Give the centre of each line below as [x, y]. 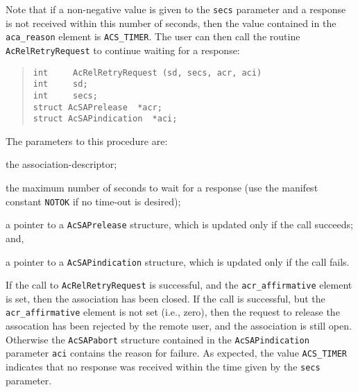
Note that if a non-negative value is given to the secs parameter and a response [176, 9]
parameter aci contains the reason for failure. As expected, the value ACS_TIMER [176, 353]
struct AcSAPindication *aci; [105, 119]
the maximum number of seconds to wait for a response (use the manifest [162, 188]
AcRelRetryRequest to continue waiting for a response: [123, 50]
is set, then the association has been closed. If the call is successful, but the [165, 298]
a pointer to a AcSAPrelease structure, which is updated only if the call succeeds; [179, 224]
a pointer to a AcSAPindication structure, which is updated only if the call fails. [178, 261]
